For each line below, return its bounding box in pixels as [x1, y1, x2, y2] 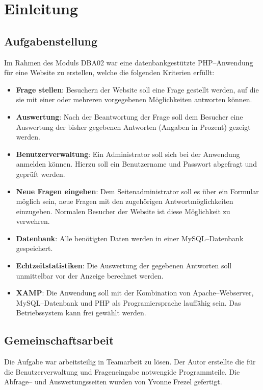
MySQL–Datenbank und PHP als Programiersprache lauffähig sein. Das [16, 297, 241, 308]
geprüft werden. [16, 168, 65, 179]
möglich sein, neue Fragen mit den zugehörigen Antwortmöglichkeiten [16, 196, 233, 207]
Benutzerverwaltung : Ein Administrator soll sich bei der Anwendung [16, 148, 240, 159]
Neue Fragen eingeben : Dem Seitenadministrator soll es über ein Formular [16, 186, 259, 196]
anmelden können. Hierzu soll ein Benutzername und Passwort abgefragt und [16, 158, 257, 169]
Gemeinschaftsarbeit [4, 332, 114, 348]
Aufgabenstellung [4, 33, 98, 49]
